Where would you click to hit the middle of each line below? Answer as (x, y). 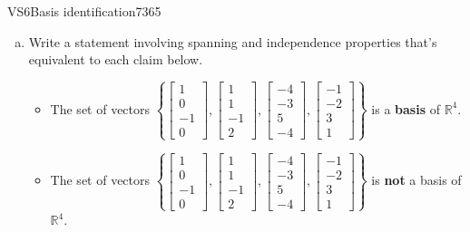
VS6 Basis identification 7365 (84, 11)
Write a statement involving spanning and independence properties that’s (233, 41)
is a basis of (406, 108)
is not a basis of (416, 180)
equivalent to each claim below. (116, 59)
